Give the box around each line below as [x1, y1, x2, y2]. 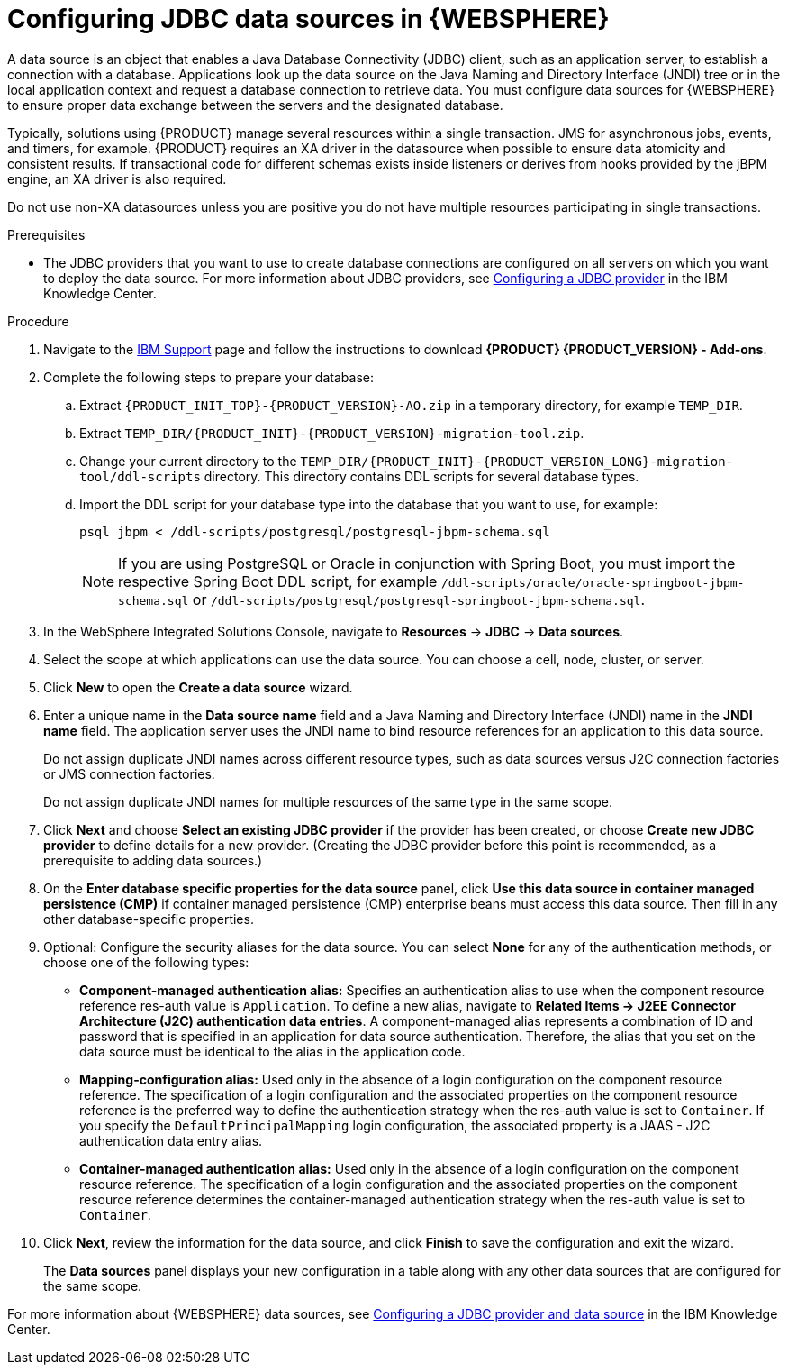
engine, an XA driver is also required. [7, 170, 227, 187]
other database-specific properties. [43, 910, 254, 927]
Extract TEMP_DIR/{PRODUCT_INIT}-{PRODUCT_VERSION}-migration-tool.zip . [79, 425, 584, 441]
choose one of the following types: [43, 954, 249, 970]
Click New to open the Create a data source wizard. [43, 679, 353, 695]
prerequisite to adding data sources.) [43, 852, 263, 868]
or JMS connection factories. [43, 765, 215, 782]
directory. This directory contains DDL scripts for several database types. [204, 468, 639, 484]
